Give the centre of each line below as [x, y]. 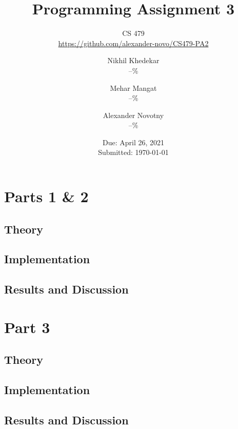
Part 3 [27, 327]
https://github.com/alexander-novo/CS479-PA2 [133, 43]
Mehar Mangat [133, 87]
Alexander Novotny [133, 115]
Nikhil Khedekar [133, 60]
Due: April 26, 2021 [133, 142]
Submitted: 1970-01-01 [133, 152]
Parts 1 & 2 [46, 196]
